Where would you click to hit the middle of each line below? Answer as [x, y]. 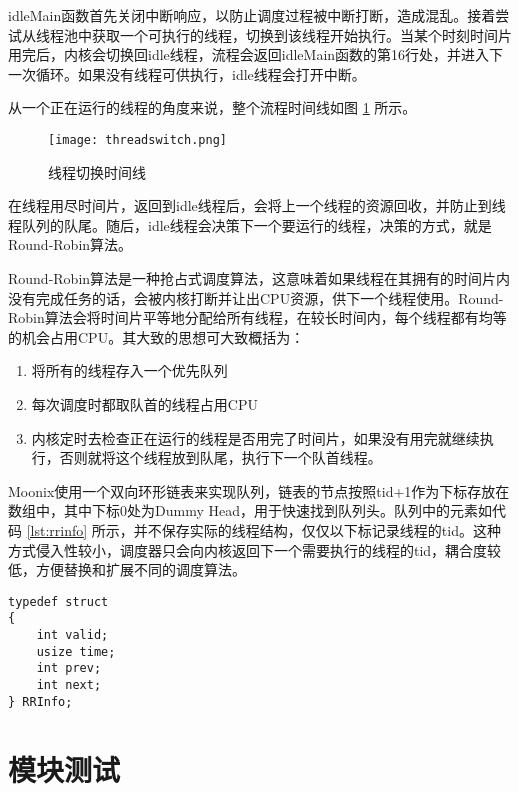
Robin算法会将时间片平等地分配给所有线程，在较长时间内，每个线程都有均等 [257, 317]
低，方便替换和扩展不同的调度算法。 [127, 569]
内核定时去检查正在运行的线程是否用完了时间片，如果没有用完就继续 [255, 437]
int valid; [72, 635]
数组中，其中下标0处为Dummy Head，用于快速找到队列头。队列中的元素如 [250, 510]
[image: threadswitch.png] [137, 139]
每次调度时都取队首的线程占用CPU [144, 403]
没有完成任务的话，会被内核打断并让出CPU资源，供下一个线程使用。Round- [256, 297]
